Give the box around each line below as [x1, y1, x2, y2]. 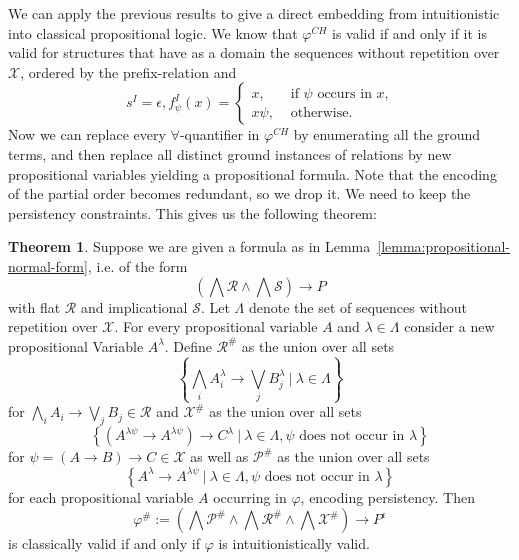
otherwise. [290, 105, 353, 120]
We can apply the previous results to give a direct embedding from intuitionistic [8, 3, 500, 23]
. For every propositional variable [114, 316, 318, 337]
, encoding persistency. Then [300, 486, 476, 507]
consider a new [404, 316, 495, 337]
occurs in [317, 86, 372, 101]
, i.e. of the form [87, 255, 188, 276]
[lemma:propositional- [377, 236, 511, 257]
